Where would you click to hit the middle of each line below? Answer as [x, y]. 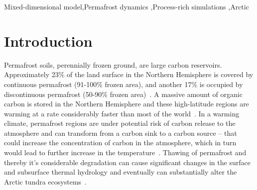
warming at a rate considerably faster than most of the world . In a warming [122, 113]
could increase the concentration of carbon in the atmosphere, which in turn [120, 142]
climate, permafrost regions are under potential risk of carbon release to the [120, 123]
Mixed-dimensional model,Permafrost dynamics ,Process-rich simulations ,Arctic [127, 6]
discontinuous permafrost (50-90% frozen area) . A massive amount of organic [123, 94]
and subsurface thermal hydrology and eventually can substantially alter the [121, 172]
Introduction [48, 41]
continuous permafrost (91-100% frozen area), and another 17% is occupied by [124, 84]
